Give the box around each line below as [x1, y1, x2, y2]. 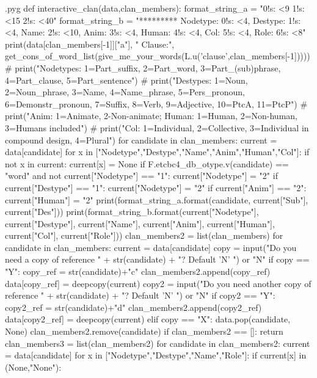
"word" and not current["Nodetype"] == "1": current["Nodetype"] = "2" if [5, 169, 278, 182]
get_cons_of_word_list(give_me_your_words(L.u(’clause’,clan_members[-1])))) [5, 49, 310, 62]
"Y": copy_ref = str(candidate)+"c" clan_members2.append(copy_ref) [5, 265, 271, 278]
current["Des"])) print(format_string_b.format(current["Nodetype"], [5, 205, 259, 218]
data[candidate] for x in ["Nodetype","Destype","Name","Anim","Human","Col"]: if [5, 145, 310, 158]
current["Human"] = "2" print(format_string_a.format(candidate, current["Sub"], [5, 193, 308, 206]
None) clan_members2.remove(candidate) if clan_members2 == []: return [5, 325, 283, 338]
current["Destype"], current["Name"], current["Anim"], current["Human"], [5, 217, 275, 230]
